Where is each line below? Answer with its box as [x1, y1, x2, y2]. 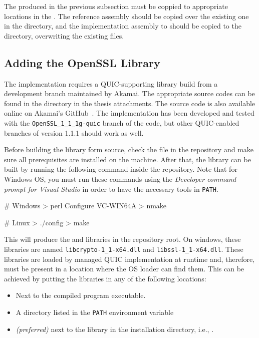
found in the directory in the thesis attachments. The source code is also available [4, 98, 255, 108]
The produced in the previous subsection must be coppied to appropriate [4, 1, 228, 11]
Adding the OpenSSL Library [4, 55, 160, 70]
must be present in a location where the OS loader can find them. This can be [4, 263, 244, 274]
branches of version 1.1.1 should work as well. [4, 127, 144, 138]
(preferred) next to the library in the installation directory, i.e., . [16, 323, 214, 334]
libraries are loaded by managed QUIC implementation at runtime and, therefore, [4, 253, 255, 264]
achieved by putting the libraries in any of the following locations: [4, 273, 206, 283]
